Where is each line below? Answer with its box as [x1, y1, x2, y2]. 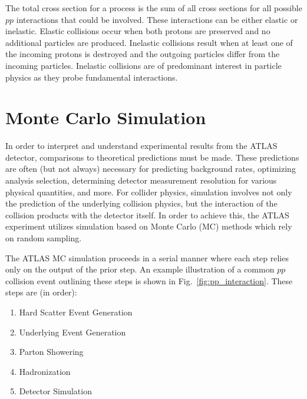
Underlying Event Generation [19, 325, 126, 338]
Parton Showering [19, 345, 84, 358]
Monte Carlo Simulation [5, 105, 206, 129]
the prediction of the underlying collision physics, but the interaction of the [5, 197, 278, 210]
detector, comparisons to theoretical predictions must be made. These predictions [5, 151, 299, 163]
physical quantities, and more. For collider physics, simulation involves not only [5, 185, 292, 198]
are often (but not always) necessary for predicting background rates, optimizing [5, 162, 296, 175]
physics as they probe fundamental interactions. [5, 71, 178, 83]
